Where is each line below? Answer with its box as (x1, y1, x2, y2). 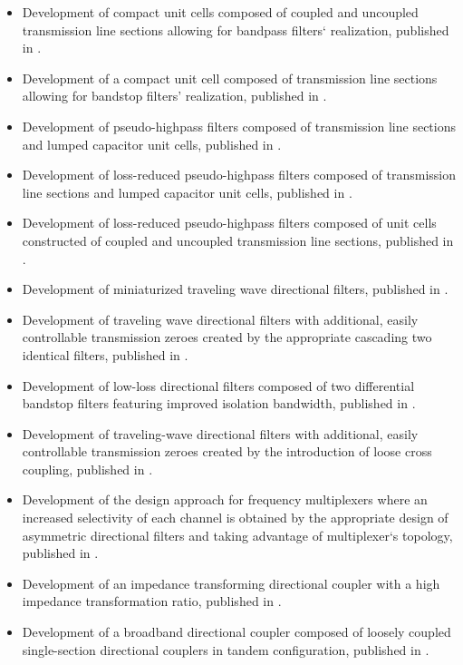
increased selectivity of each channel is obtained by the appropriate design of (22, 508, 449, 527)
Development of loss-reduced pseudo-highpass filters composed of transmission (22, 165, 457, 184)
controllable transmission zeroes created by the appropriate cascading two (22, 328, 432, 347)
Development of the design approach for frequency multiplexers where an (22, 490, 428, 509)
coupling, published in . (22, 459, 153, 478)
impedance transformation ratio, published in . (22, 592, 282, 611)
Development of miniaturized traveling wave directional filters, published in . (22, 279, 449, 298)
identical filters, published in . (22, 345, 188, 364)
